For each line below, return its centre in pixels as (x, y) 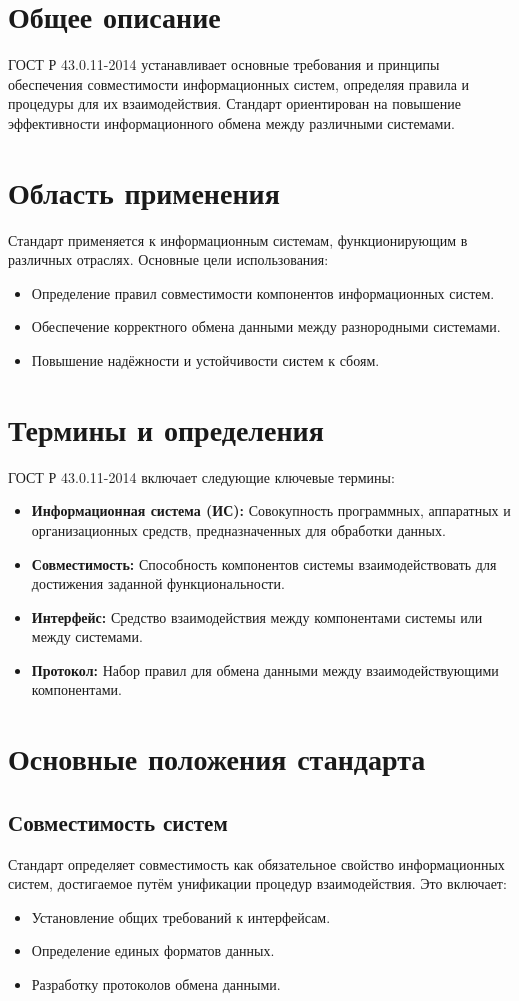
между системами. (87, 636)
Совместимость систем (118, 821)
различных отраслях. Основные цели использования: (168, 259)
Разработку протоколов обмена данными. (156, 984)
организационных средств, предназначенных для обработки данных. (238, 529)
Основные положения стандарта (217, 758)
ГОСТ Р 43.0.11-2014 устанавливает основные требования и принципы (224, 64)
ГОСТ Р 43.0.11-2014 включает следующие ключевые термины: (201, 476)
